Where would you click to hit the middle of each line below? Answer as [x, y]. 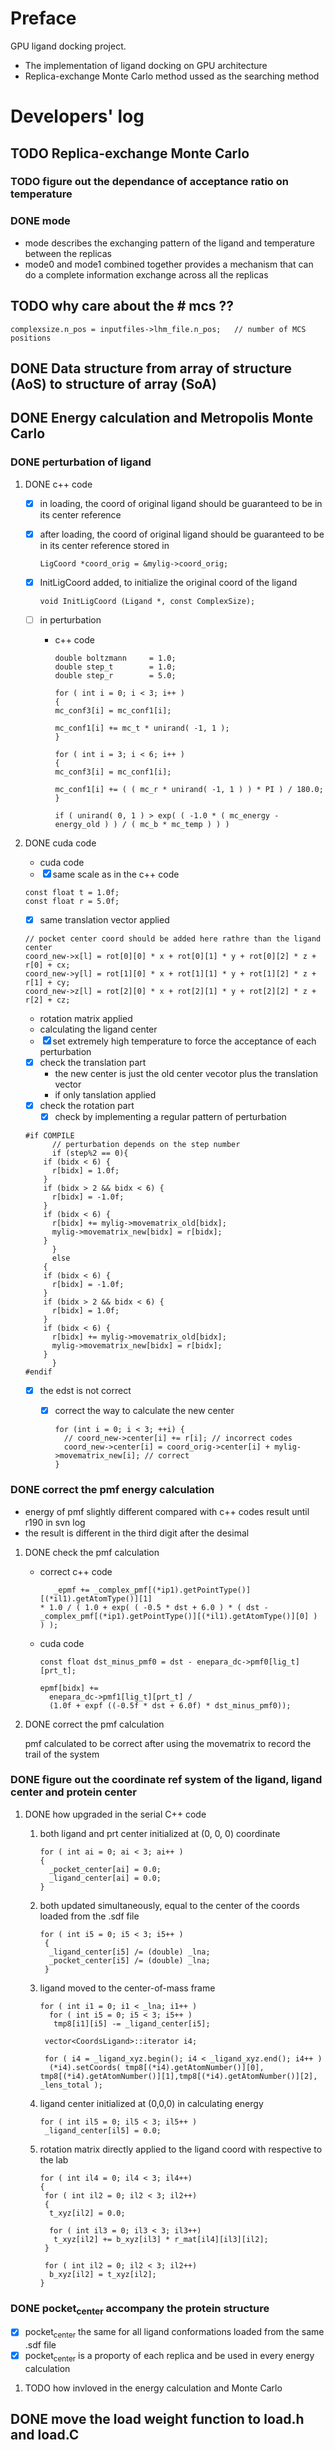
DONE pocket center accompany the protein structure [140, 2309]
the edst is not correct [85, 1391]
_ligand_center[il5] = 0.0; [103, 2130]
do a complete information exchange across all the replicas [146, 274]
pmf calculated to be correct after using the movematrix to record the [168, 1743]
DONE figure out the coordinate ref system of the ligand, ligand [166, 1780]
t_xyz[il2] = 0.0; [87, 2213]
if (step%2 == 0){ [90, 1153]
